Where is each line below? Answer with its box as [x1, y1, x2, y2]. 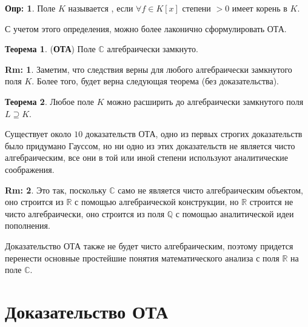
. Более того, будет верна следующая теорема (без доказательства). [32, 75, 279, 87]
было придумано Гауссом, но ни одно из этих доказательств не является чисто [5, 139, 295, 152]
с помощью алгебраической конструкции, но [75, 195, 239, 208]
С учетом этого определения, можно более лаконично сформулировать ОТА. [5, 22, 287, 35]
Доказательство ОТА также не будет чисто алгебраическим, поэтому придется [5, 239, 293, 252]
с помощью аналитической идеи [175, 207, 294, 220]
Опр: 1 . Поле [5, 2, 56, 14]
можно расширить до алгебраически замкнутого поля [107, 95, 304, 107]
